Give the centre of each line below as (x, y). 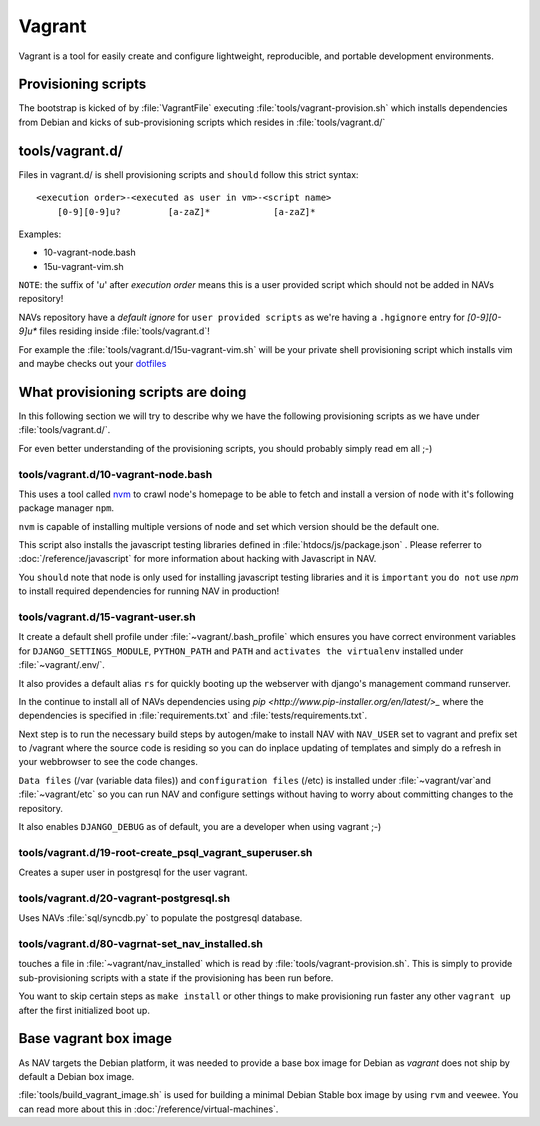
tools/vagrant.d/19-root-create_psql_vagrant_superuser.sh (165, 852)
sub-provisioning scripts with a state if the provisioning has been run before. (176, 977)
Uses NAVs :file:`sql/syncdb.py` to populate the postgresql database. (160, 918)
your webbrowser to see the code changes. (108, 762)
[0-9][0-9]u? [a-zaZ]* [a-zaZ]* (186, 211)
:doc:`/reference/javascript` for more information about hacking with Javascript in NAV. (197, 559)
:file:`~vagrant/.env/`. (61, 665)
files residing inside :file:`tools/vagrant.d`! (124, 331)
